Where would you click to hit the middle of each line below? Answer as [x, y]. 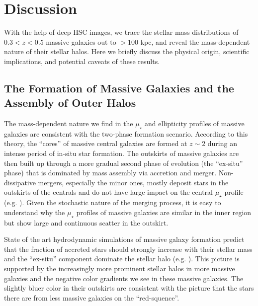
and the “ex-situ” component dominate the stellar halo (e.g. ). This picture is [122, 259]
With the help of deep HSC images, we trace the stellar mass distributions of [121, 32]
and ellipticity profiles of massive [195, 123]
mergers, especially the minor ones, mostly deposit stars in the [133, 182]
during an [222, 143]
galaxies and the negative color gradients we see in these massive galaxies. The [124, 278]
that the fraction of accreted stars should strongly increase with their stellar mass [128, 249]
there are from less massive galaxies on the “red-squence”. [92, 297]
